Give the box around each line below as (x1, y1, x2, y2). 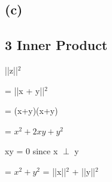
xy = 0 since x (5, 145, 58, 157)
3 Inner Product (5, 36, 108, 54)
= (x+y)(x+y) (5, 104, 58, 117)
